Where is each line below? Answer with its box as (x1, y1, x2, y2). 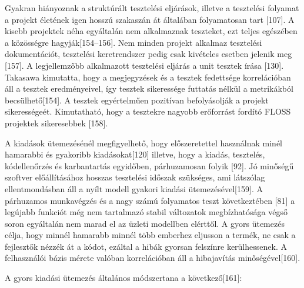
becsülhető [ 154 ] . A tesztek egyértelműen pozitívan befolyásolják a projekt (5, 93, 269, 106)
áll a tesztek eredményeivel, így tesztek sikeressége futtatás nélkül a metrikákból (5, 82, 293, 95)
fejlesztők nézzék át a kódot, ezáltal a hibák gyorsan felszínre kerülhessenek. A (5, 240, 287, 252)
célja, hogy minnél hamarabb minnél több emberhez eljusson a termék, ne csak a (5, 229, 296, 241)
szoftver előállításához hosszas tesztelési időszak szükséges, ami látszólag (5, 171, 265, 183)
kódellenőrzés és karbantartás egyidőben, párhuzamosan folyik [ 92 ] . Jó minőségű (5, 159, 294, 172)
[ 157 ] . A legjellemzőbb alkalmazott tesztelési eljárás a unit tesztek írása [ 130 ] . (5, 59, 284, 71)
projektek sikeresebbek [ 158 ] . (5, 116, 108, 129)
